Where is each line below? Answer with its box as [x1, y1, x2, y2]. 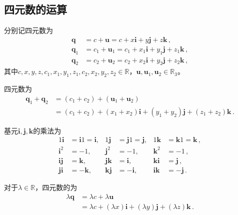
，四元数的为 [35, 181, 77, 192]
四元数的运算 [4, 1, 67, 17]
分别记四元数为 [4, 25, 53, 35]
